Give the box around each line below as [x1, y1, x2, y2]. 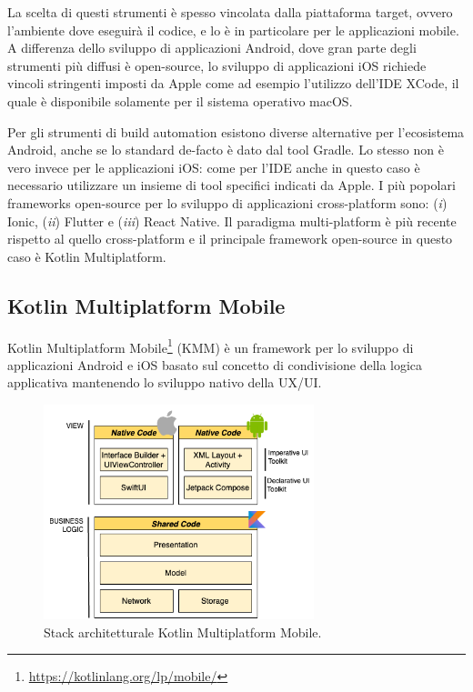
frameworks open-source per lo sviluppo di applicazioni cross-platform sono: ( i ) [7, 193, 448, 212]
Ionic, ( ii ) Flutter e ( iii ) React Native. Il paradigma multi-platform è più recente [7, 211, 457, 230]
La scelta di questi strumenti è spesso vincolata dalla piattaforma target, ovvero [7, 3, 453, 21]
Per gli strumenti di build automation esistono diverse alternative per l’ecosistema [7, 122, 465, 141]
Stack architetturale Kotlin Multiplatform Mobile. [44, 622, 322, 641]
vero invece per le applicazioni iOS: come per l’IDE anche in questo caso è [7, 157, 420, 176]
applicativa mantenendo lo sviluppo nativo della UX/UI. [7, 373, 322, 392]
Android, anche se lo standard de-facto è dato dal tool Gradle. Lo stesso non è [7, 140, 444, 159]
